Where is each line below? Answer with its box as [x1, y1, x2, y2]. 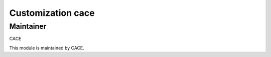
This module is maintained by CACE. [9, 45, 85, 51]
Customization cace [9, 7, 95, 18]
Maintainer [9, 22, 47, 31]
